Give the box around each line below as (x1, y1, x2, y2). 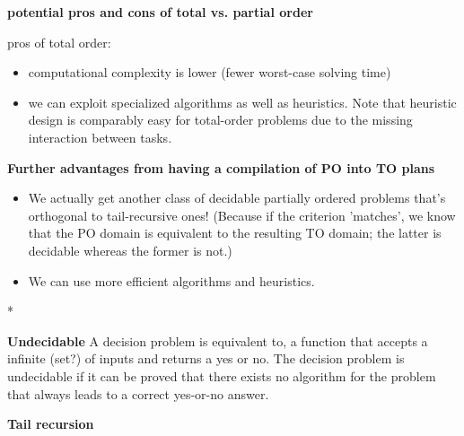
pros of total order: (7, 32, 111, 51)
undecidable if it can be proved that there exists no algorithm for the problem (7, 366, 436, 385)
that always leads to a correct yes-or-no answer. (7, 384, 269, 403)
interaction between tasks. (28, 127, 172, 146)
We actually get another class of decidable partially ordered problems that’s (28, 188, 446, 207)
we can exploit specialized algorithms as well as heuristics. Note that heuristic (28, 92, 457, 111)
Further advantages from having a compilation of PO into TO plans (7, 158, 435, 177)
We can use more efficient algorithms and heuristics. (28, 271, 315, 290)
